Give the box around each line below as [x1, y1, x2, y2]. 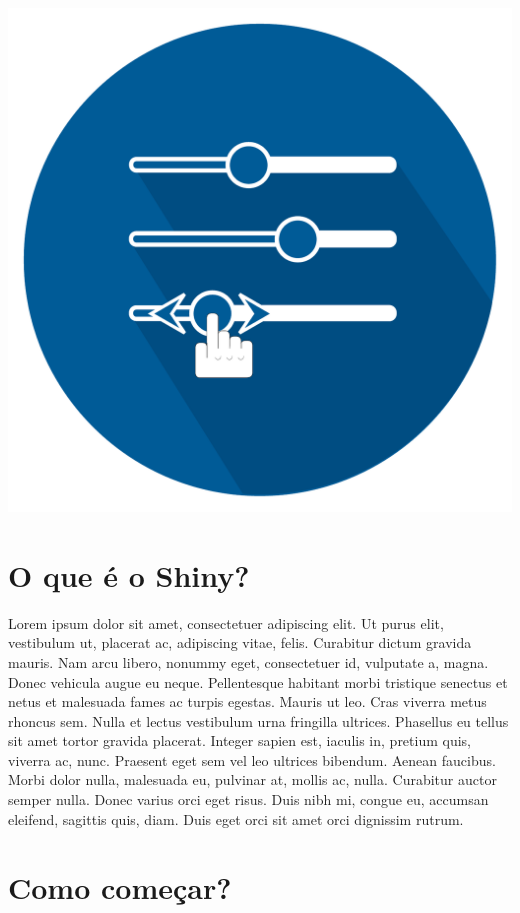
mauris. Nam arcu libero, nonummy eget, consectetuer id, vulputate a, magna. [8, 651, 489, 672]
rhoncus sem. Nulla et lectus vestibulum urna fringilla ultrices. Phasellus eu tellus [8, 710, 509, 731]
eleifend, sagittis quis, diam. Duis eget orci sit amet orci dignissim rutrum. [8, 808, 464, 829]
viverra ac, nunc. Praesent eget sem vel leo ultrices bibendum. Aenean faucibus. [8, 749, 496, 770]
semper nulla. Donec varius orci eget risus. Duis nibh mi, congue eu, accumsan [8, 789, 489, 810]
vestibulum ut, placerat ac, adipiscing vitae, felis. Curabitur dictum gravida [8, 632, 472, 653]
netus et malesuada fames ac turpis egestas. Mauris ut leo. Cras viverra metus [8, 691, 487, 712]
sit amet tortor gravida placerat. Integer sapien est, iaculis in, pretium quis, [8, 730, 472, 751]
